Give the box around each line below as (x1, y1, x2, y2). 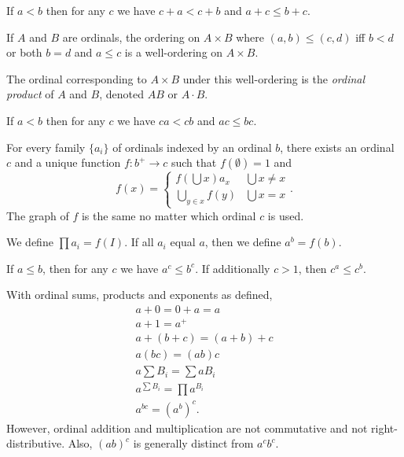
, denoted (99, 86, 145, 102)
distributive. (6, 435, 65, 451)
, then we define (204, 234, 281, 250)
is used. (267, 207, 304, 223)
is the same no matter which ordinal (81, 207, 256, 223)
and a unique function (14, 154, 121, 171)
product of (6, 86, 54, 102)
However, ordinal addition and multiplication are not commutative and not (6, 419, 368, 436)
